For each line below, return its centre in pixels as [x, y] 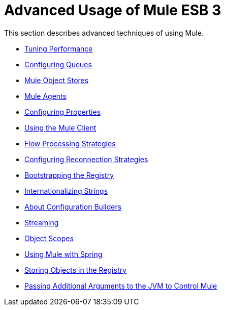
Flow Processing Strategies [70, 143]
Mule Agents [45, 96]
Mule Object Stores [57, 80]
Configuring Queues [58, 64]
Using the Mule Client [60, 127]
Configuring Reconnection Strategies [86, 159]
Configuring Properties [63, 112]
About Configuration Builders [73, 206]
